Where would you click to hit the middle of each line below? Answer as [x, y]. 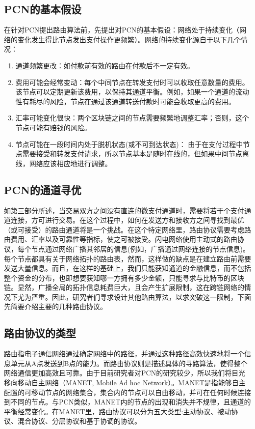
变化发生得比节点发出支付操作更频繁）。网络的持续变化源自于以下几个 [129, 39]
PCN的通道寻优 [43, 189]
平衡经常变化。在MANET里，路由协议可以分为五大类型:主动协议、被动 [118, 411]
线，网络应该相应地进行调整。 [64, 163]
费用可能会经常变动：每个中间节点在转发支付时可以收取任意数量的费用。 [132, 82]
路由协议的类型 [40, 333]
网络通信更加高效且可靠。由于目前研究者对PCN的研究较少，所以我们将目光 [125, 373]
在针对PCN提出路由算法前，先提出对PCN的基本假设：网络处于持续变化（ [122, 30]
